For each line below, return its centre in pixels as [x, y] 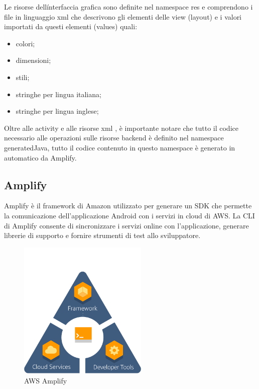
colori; [25, 43]
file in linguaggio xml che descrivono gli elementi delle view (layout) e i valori [123, 16]
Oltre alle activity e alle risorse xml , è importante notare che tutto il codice [121, 128]
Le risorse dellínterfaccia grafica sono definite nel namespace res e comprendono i [128, 7]
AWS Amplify [46, 380]
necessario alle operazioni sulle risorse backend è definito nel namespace [114, 138]
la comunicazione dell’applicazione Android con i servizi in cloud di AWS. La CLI [129, 215]
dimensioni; [33, 60]
